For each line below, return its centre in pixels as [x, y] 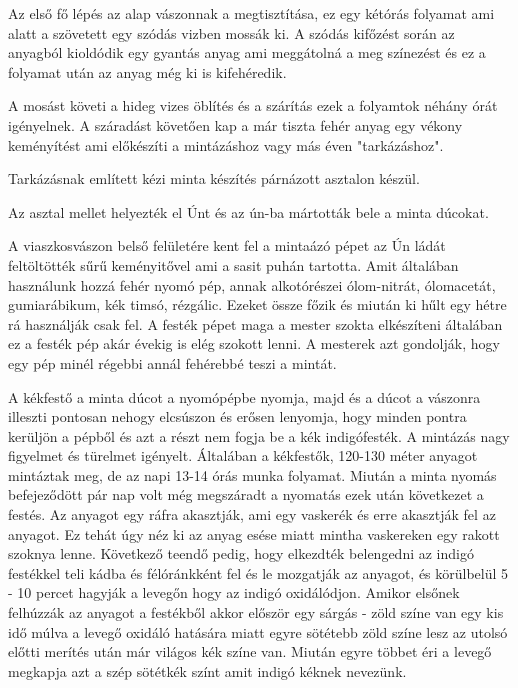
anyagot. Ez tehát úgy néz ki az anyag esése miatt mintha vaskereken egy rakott [254, 533]
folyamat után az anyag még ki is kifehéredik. [147, 71]
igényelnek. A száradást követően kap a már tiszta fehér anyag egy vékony [235, 124]
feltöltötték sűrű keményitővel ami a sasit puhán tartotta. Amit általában [233, 264]
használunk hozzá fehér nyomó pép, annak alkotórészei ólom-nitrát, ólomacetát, [252, 284]
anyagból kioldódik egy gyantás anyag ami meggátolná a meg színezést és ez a [247, 52]
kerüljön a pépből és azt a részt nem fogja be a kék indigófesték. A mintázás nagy [259, 435]
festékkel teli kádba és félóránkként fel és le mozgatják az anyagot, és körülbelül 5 [258, 572]
